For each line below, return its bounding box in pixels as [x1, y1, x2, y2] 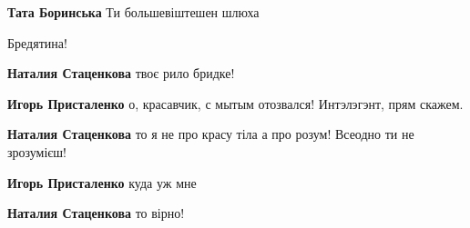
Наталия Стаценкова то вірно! [7, 203, 185, 223]
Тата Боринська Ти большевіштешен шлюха [7, 3, 260, 21]
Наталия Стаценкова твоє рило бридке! [7, 64, 235, 83]
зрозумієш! [7, 142, 67, 161]
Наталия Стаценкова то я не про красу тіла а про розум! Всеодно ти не [7, 124, 414, 144]
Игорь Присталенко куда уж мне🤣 [7, 173, 200, 192]
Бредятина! [7, 33, 67, 52]
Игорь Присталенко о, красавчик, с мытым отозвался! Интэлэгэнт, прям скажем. [7, 94, 464, 113]
